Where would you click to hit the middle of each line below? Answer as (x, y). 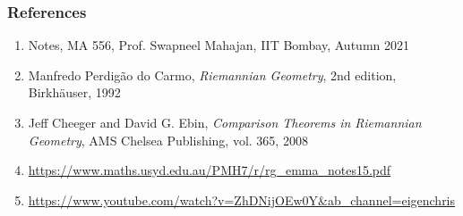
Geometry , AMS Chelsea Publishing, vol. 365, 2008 (168, 140)
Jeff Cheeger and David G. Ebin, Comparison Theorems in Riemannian (225, 122)
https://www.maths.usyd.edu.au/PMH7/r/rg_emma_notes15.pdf (210, 170)
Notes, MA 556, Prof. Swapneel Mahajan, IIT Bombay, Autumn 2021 (219, 45)
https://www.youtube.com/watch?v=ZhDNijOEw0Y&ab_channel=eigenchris (242, 199)
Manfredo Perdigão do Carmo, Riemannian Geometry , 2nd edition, (212, 75)
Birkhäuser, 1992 (74, 92)
